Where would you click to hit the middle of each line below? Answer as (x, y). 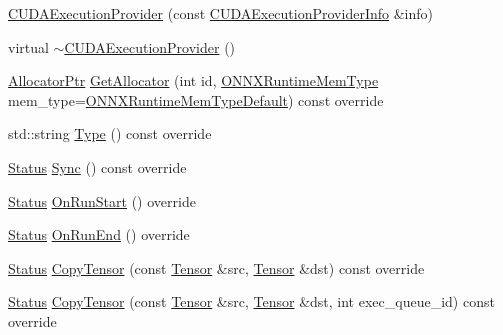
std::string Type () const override (110, 133)
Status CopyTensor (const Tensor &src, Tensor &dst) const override (216, 267)
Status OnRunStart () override (102, 200)
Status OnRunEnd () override (99, 234)
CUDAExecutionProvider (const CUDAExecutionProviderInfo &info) (220, 13)
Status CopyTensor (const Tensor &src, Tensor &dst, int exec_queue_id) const (251, 301)
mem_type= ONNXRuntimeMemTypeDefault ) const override (196, 99)
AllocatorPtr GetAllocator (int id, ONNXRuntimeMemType (193, 80)
